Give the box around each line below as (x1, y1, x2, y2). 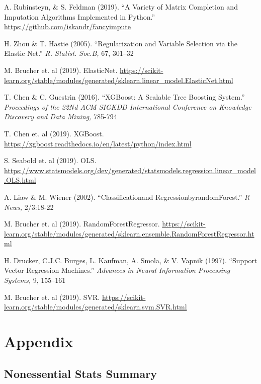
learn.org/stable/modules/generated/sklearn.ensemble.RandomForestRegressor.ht (4, 228, 254, 239)
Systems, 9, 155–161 (4, 275, 66, 285)
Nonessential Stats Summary (4, 365, 157, 381)
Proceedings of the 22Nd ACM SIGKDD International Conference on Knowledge (4, 101, 251, 112)
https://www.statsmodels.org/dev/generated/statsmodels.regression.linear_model (4, 165, 256, 175)
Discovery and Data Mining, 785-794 (4, 111, 117, 122)
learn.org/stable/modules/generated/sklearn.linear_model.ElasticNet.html (4, 74, 233, 85)
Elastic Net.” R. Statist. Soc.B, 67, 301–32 (4, 48, 134, 58)
